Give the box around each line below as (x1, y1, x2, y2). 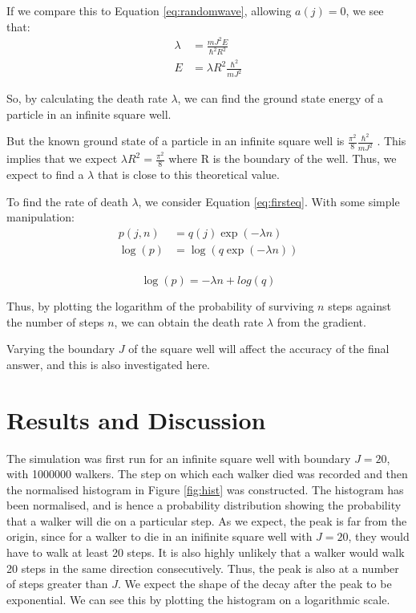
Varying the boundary (6, 340, 115, 357)
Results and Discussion (6, 403, 266, 436)
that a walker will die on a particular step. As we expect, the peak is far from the (6, 512, 407, 529)
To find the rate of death (6, 193, 128, 209)
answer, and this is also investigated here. (6, 355, 211, 372)
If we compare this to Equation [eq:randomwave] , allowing (6, 2, 292, 18)
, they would (348, 528, 410, 545)
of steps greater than (6, 575, 108, 592)
